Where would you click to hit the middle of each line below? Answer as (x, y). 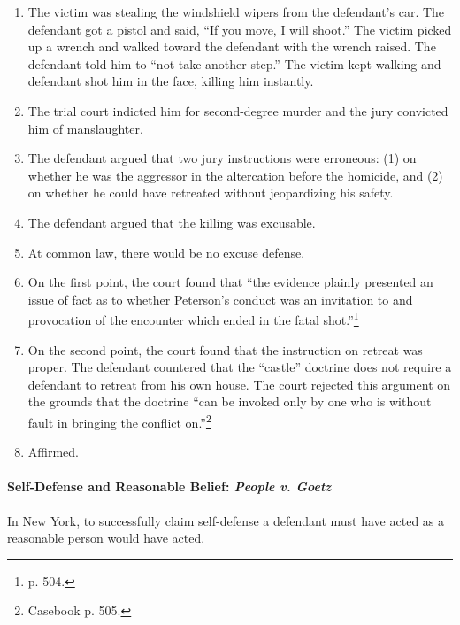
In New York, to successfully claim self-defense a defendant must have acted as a (226, 520)
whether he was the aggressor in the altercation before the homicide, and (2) (235, 175)
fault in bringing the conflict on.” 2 (119, 421)
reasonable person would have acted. (106, 538)
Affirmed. (54, 452)
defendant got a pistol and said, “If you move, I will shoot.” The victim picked (240, 29)
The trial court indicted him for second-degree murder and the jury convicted (238, 110)
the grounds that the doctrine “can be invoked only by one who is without (230, 401)
